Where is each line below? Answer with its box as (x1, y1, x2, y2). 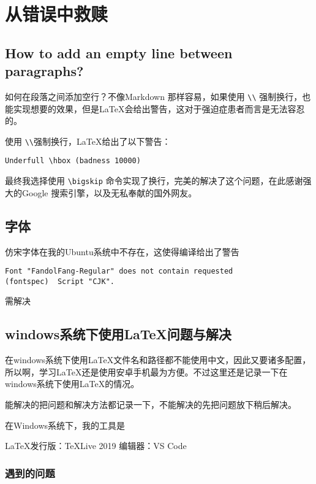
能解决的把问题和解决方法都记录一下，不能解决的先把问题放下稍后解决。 (5, 398, 296, 411)
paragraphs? (5, 61, 84, 80)
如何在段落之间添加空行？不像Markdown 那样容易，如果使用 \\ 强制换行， (5, 90, 303, 102)
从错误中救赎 (5, 1, 108, 26)
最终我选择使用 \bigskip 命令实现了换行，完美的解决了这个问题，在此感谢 (5, 174, 303, 187)
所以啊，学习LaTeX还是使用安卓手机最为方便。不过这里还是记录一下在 (5, 365, 288, 378)
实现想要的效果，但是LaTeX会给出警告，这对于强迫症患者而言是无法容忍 (13, 102, 305, 115)
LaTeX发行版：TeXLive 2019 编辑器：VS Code (5, 439, 187, 452)
